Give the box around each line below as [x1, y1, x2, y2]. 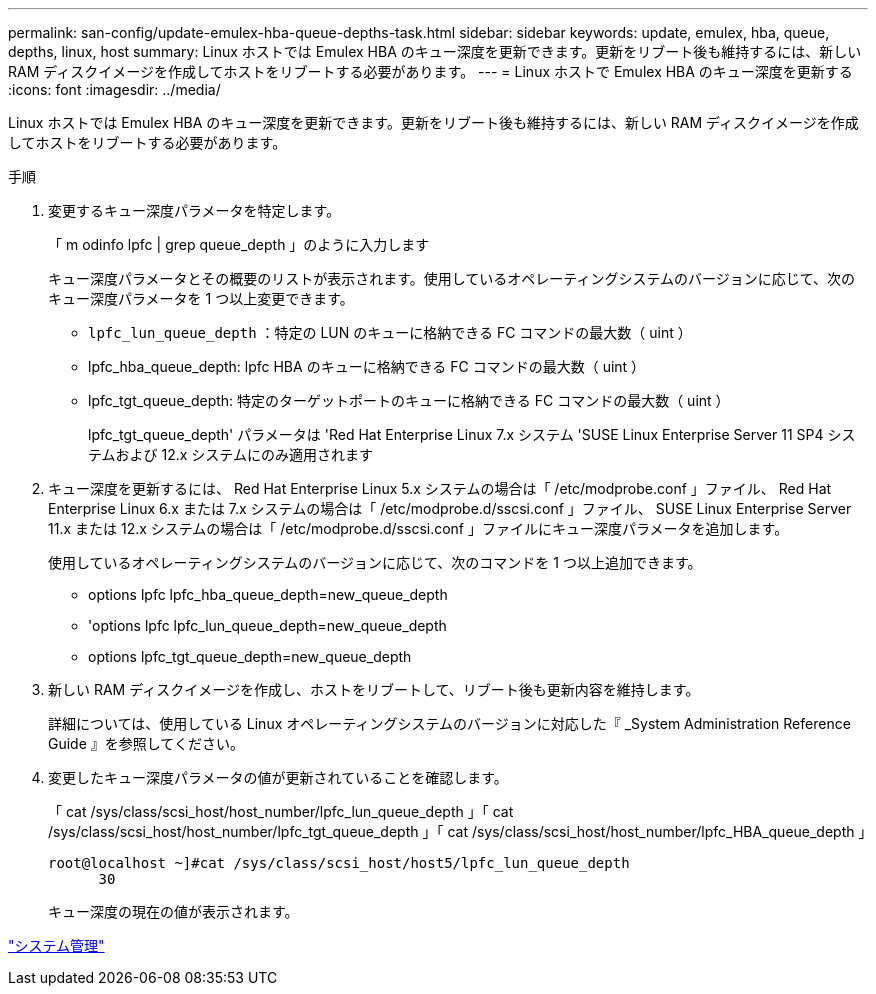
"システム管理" [8, 937, 105, 954]
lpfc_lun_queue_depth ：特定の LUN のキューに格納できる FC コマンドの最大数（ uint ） [88, 324, 692, 341]
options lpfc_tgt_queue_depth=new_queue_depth [88, 648, 412, 665]
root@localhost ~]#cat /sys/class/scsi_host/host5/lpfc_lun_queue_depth [48, 855, 630, 871]
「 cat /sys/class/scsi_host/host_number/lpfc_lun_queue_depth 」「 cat [48, 803, 514, 820]
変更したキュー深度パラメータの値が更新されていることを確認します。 [48, 769, 508, 786]
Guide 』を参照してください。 [48, 735, 244, 752]
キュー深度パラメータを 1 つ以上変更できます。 [48, 290, 354, 307]
